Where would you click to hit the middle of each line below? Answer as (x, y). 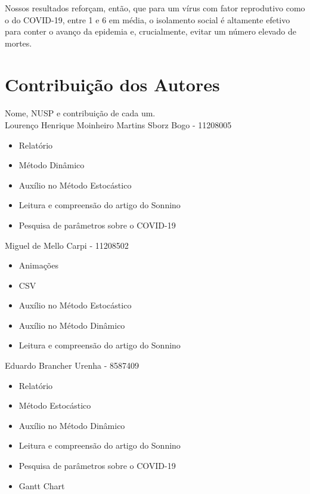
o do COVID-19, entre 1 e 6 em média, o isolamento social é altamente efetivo (148, 19)
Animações (38, 265)
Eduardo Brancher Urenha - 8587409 (72, 365)
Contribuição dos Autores (112, 84)
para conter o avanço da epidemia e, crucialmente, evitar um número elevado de (151, 31)
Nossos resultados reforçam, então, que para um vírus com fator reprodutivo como (155, 8)
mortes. (18, 43)
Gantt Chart (42, 485)
